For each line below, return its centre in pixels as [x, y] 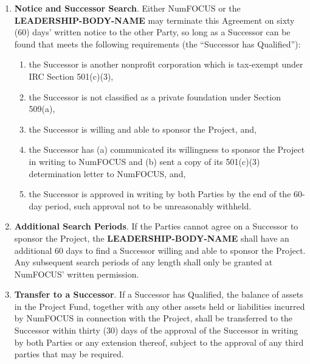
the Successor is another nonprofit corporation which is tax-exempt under [166, 64]
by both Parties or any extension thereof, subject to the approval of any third [159, 342]
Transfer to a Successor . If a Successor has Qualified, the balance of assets [159, 294]
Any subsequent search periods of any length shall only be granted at [143, 262]
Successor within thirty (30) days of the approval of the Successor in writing [156, 330]
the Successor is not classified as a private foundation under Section [155, 96]
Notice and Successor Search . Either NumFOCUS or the [127, 8]
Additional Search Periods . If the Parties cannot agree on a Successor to [156, 226]
